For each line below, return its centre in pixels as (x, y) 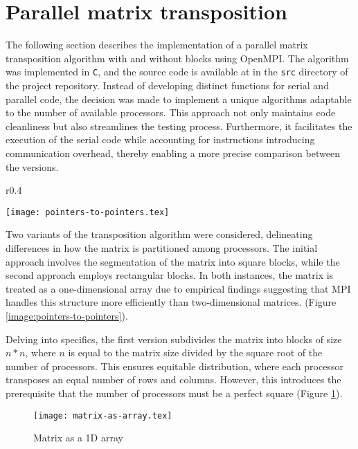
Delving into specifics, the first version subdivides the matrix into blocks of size (174, 339)
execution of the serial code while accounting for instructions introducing (160, 139)
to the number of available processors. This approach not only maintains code (171, 112)
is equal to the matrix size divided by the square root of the (195, 352)
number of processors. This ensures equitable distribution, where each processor (174, 366)
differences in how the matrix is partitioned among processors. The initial (162, 247)
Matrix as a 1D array (78, 438)
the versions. (32, 166)
